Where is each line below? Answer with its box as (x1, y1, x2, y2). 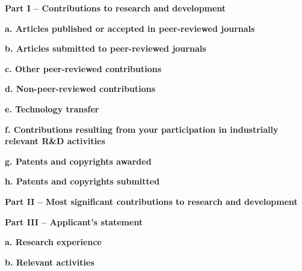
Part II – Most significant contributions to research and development (5, 195, 298, 207)
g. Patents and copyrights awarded (5, 154, 152, 167)
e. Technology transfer (5, 102, 99, 115)
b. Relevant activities (5, 255, 94, 268)
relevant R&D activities (5, 135, 105, 147)
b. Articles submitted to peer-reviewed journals (5, 42, 206, 55)
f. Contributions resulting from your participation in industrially (5, 123, 279, 135)
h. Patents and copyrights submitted (5, 175, 160, 187)
